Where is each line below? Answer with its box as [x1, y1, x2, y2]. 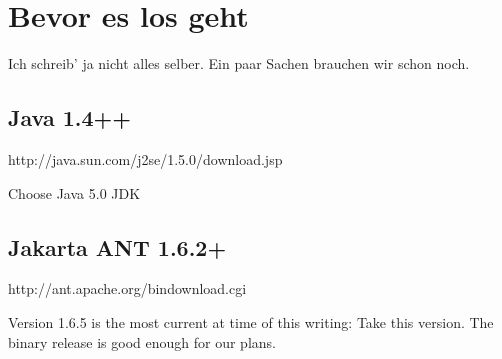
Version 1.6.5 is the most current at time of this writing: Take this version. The [8, 311, 494, 332]
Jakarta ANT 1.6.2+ [8, 231, 227, 262]
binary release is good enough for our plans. [8, 331, 276, 352]
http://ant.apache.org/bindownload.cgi [8, 278, 247, 299]
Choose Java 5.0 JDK [8, 182, 141, 203]
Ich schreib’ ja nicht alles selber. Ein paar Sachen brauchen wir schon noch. [8, 53, 470, 74]
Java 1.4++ [8, 102, 132, 133]
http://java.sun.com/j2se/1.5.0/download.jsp [8, 148, 283, 169]
